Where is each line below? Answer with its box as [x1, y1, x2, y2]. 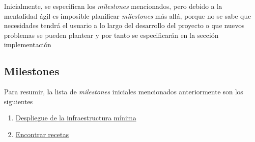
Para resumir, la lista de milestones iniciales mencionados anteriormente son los [4, 86, 243, 97]
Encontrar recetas [15, 129, 69, 139]
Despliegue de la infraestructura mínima [15, 113, 137, 123]
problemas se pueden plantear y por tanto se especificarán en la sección [4, 29, 219, 40]
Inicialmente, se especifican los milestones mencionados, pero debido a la [4, 1, 222, 11]
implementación [4, 39, 52, 50]
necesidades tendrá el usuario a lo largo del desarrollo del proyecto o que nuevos [4, 20, 245, 30]
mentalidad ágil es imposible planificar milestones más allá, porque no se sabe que [4, 10, 251, 21]
